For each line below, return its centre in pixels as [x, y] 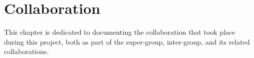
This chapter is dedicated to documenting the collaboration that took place [120, 32]
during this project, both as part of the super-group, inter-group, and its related [127, 41]
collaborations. [27, 51]
